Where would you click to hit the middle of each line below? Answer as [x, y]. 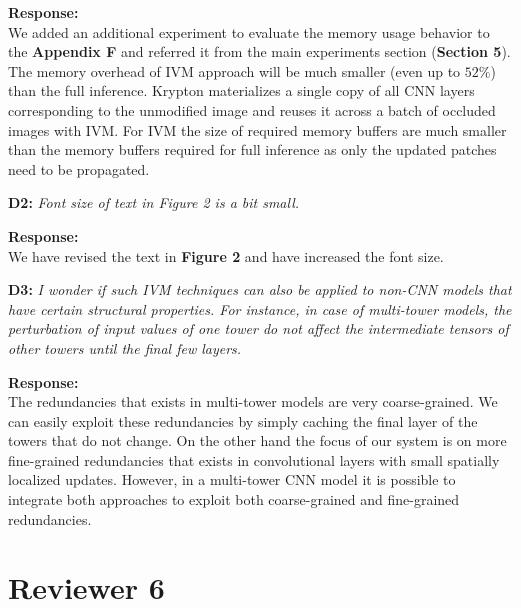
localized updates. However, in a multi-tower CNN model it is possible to [232, 479]
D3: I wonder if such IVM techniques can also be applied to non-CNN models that [260, 289]
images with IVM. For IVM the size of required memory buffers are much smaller [257, 129]
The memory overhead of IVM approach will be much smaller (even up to [234, 70]
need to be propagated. [79, 168]
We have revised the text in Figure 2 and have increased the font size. [226, 255]
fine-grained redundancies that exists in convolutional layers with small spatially [254, 459]
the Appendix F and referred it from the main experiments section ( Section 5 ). [259, 51]
